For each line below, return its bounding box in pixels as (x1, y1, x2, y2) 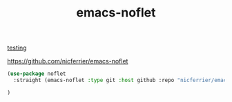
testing (7, 43, 27, 52)
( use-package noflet (7, 70, 67, 77)
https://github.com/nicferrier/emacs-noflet (7, 57, 128, 65)
